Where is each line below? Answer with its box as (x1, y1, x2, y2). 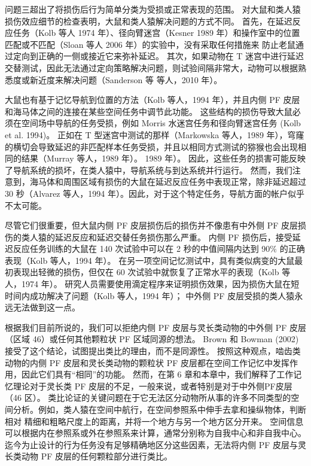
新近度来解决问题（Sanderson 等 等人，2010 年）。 (29, 73, 222, 86)
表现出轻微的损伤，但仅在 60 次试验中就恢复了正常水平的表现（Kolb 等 (13, 266, 291, 278)
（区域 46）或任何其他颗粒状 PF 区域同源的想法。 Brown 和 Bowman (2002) (5, 333, 299, 345)
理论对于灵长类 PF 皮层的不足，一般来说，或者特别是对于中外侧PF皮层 (13, 379, 292, 392)
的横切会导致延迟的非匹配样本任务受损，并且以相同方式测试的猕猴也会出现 (5, 140, 298, 153)
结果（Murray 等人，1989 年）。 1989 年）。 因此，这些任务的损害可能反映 (21, 152, 306, 165)
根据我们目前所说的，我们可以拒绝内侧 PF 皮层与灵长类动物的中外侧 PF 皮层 (5, 321, 306, 333)
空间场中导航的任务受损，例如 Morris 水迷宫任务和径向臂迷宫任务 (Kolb (21, 117, 301, 129)
